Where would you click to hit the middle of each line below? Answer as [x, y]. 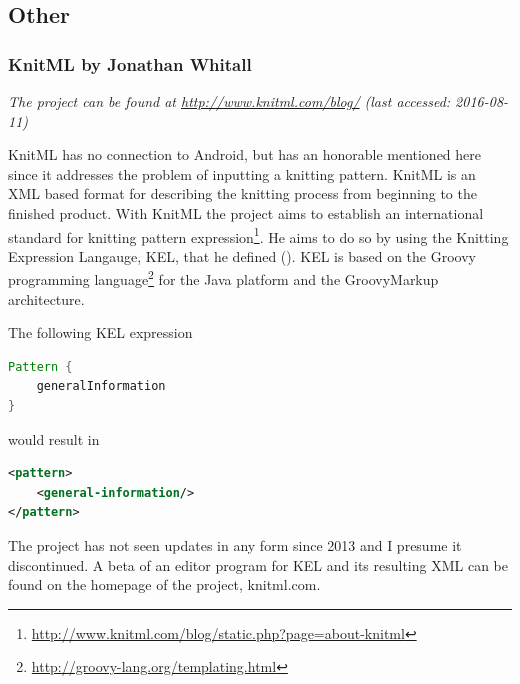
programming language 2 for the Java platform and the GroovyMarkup [223, 278]
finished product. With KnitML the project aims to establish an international [246, 212]
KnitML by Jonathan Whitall [130, 63]
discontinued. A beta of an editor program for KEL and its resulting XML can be [258, 564]
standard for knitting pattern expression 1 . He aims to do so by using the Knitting [258, 235]
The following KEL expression [100, 332]
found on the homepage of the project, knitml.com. [164, 584]
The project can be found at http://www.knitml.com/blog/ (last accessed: [229, 101]
